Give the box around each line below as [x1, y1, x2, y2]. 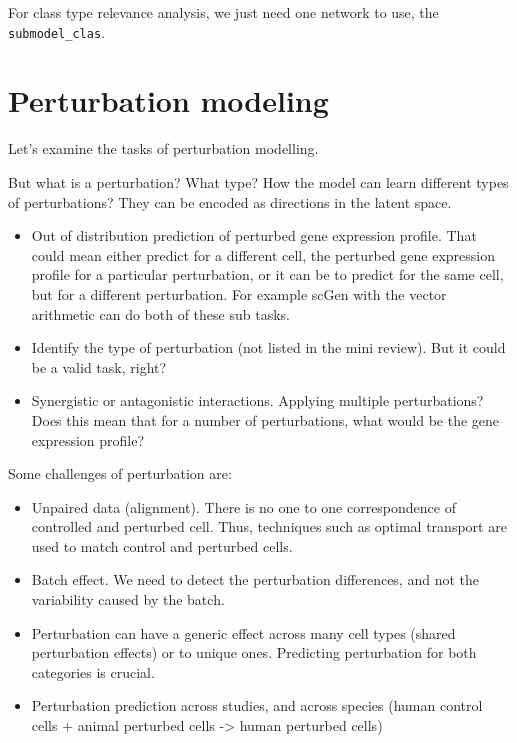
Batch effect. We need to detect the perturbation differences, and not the [31, 569, 479, 590]
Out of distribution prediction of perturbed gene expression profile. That [31, 225, 477, 246]
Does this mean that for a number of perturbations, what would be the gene [31, 409, 500, 430]
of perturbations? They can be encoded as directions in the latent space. [8, 191, 452, 212]
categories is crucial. [31, 661, 155, 682]
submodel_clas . [8, 21, 105, 42]
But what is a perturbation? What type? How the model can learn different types [8, 171, 509, 192]
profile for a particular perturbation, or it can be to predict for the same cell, [31, 264, 504, 285]
